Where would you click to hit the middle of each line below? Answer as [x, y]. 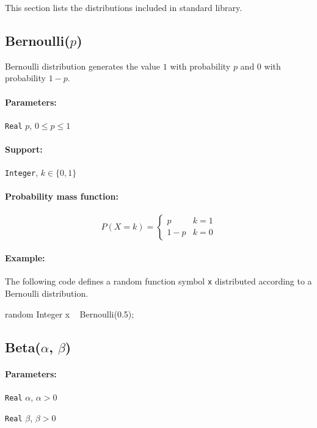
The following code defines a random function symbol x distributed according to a [158, 281]
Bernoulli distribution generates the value [83, 66]
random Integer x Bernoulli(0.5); [70, 314]
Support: [24, 149]
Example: [25, 258]
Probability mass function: [62, 196]
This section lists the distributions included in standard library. [124, 7]
